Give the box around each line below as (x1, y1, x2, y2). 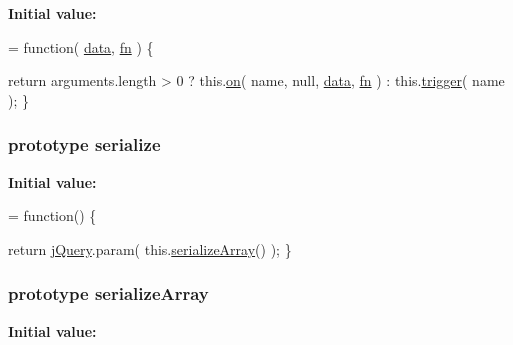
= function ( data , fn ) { (8, 36, 154, 57)
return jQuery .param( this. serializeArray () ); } (8, 238, 292, 259)
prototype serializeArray (8, 281, 209, 306)
